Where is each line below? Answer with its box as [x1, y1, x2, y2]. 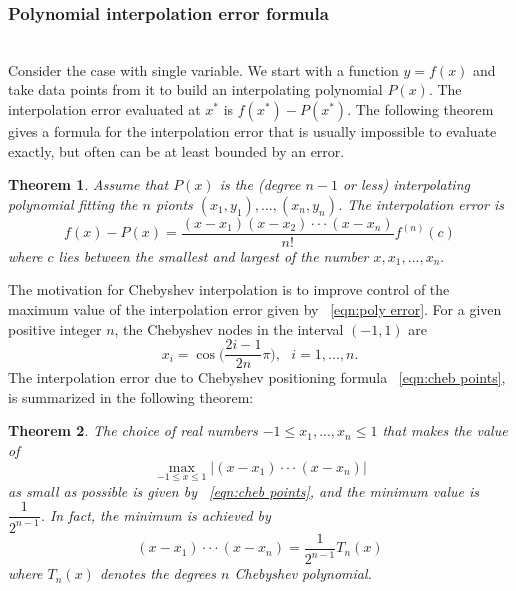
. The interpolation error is [337, 193, 504, 214]
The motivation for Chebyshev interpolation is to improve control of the [8, 279, 450, 300]
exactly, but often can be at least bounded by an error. [8, 140, 345, 161]
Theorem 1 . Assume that [8, 174, 169, 195]
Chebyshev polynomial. [234, 563, 372, 584]
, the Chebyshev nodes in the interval [114, 318, 344, 339]
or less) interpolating [342, 174, 470, 195]
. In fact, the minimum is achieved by [40, 504, 271, 525]
